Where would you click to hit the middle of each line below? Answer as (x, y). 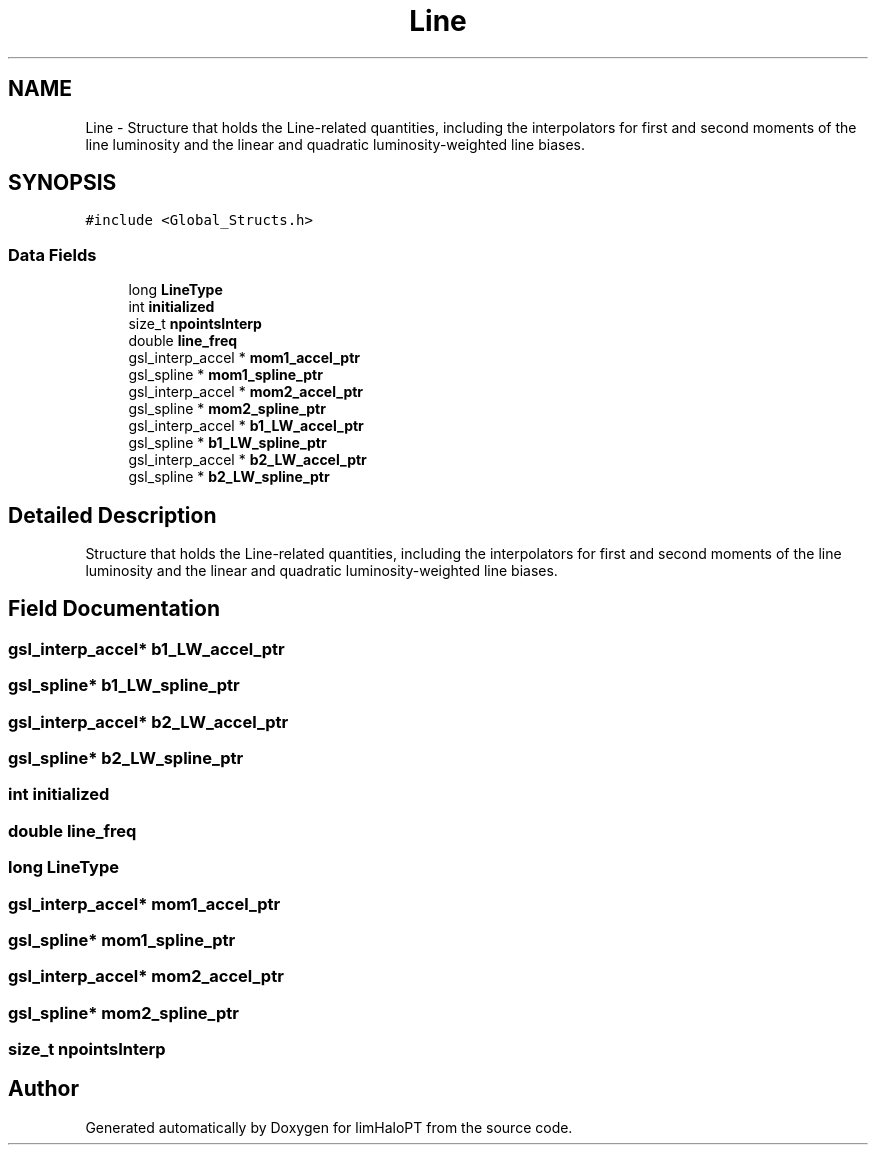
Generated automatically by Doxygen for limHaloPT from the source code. (329, 1127)
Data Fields (52, 254)
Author (43, 1089)
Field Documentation (114, 609)
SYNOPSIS (62, 183)
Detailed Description (112, 515)
